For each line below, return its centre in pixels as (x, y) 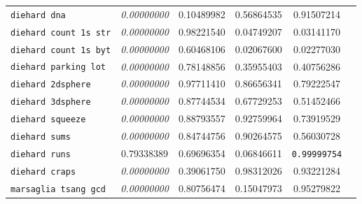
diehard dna (38, 15)
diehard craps (43, 172)
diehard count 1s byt (61, 50)
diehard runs (41, 154)
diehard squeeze (48, 120)
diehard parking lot (58, 67)
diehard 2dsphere (51, 85)
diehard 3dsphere (51, 102)
